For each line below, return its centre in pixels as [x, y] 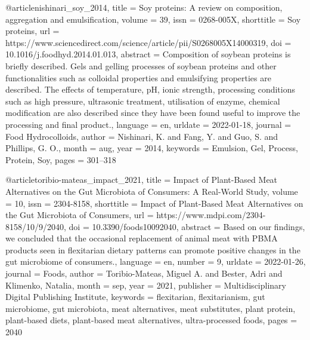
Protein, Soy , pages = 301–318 [61, 159]
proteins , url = [32, 31]
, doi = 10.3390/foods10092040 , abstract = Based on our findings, [185, 226]
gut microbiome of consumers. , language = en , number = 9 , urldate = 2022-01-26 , [156, 261]
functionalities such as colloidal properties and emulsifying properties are [138, 77]
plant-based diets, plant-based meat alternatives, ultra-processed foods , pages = [151, 320]
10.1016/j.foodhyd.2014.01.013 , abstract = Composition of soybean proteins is [148, 54]
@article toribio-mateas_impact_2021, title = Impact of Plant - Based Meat [142, 180]
